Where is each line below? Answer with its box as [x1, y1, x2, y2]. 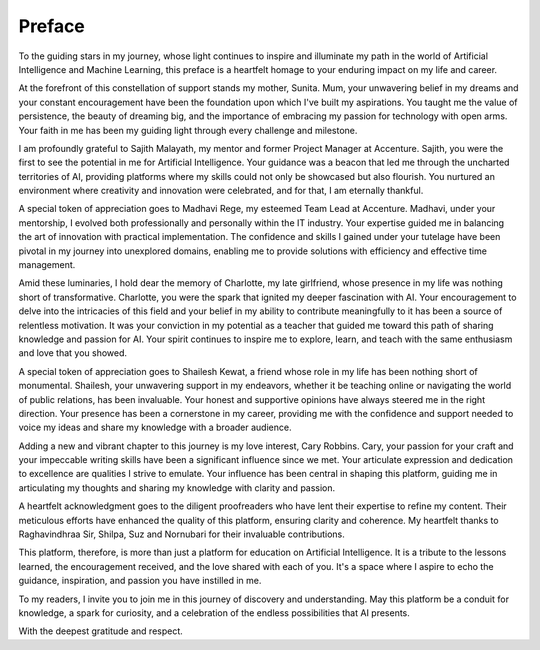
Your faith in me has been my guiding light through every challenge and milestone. [18, 124, 358, 136]
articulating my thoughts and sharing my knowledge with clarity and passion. [18, 481, 336, 494]
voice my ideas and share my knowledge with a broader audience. [18, 421, 292, 434]
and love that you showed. [18, 347, 128, 359]
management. [18, 259, 76, 271]
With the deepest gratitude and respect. [18, 625, 184, 637]
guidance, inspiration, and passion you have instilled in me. [18, 575, 262, 587]
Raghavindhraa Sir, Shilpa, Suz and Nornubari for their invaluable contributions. [18, 528, 345, 540]
